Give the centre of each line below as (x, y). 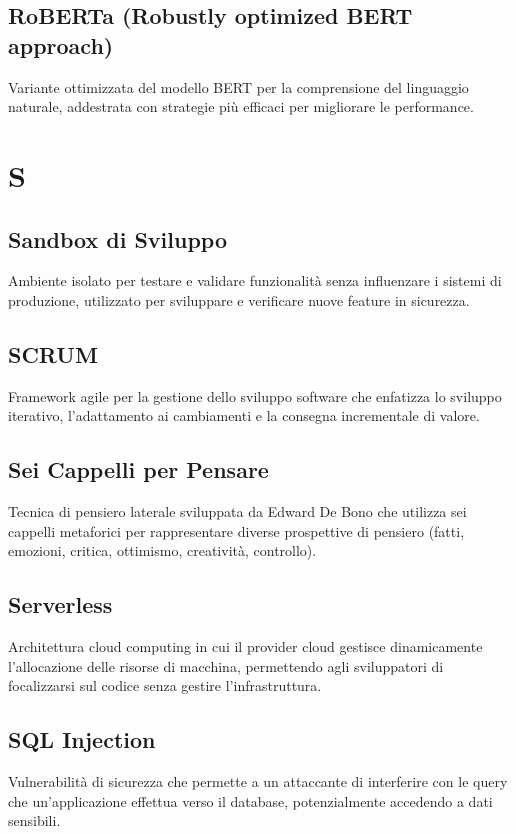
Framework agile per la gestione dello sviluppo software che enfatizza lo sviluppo (255, 395)
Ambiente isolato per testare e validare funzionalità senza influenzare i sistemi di (255, 280)
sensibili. (34, 820)
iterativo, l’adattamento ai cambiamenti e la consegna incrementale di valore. (244, 415)
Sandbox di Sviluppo (118, 238)
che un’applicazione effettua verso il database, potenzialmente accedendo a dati (250, 800)
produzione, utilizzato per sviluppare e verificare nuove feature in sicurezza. (239, 299)
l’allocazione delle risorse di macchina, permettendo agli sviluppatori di (226, 665)
